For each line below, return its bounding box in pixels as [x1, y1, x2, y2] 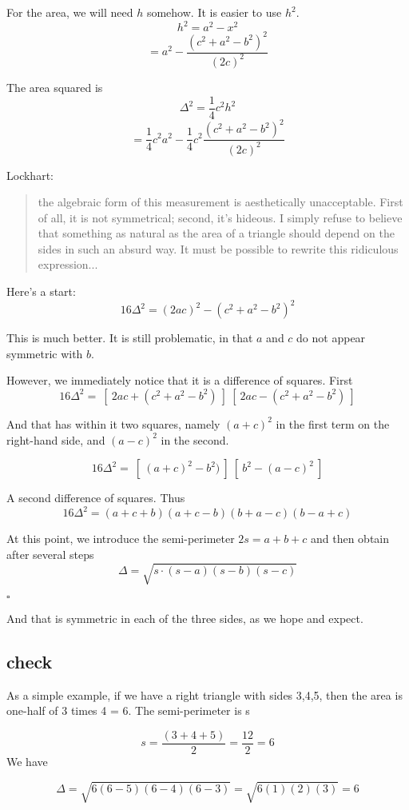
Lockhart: [6, 166, 54, 183]
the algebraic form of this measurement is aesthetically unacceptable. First [38, 194, 403, 210]
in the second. [161, 431, 229, 448]
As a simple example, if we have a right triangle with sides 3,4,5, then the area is [6, 686, 403, 703]
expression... [38, 256, 98, 273]
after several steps [6, 545, 94, 562]
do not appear [296, 329, 366, 346]
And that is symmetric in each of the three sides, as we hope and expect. [6, 609, 363, 626]
